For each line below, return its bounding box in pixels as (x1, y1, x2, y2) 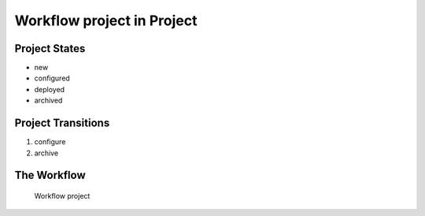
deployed (34, 84, 65, 94)
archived (34, 95, 63, 106)
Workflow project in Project (14, 12, 198, 29)
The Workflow (14, 169, 86, 182)
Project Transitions (14, 117, 110, 130)
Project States (14, 42, 86, 55)
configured (34, 73, 70, 83)
